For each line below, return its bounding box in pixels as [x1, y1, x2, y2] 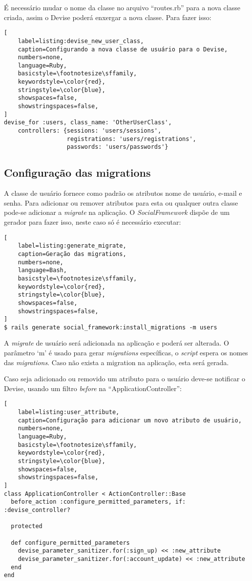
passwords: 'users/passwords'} [66, 143, 168, 151]
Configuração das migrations [4, 165, 151, 180]
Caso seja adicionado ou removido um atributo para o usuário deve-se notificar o [4, 373, 246, 384]
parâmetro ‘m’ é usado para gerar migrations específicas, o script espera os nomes [4, 348, 248, 358]
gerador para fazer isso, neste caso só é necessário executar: [4, 217, 181, 227]
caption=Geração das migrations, [18, 250, 126, 257]
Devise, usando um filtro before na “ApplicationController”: [4, 383, 182, 393]
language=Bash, [18, 267, 67, 274]
